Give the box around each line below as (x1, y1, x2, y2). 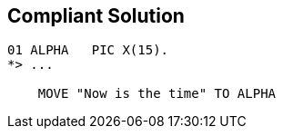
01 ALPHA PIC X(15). (7, 43, 169, 58)
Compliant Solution (7, 5, 185, 27)
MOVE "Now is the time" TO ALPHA (37, 86, 277, 102)
